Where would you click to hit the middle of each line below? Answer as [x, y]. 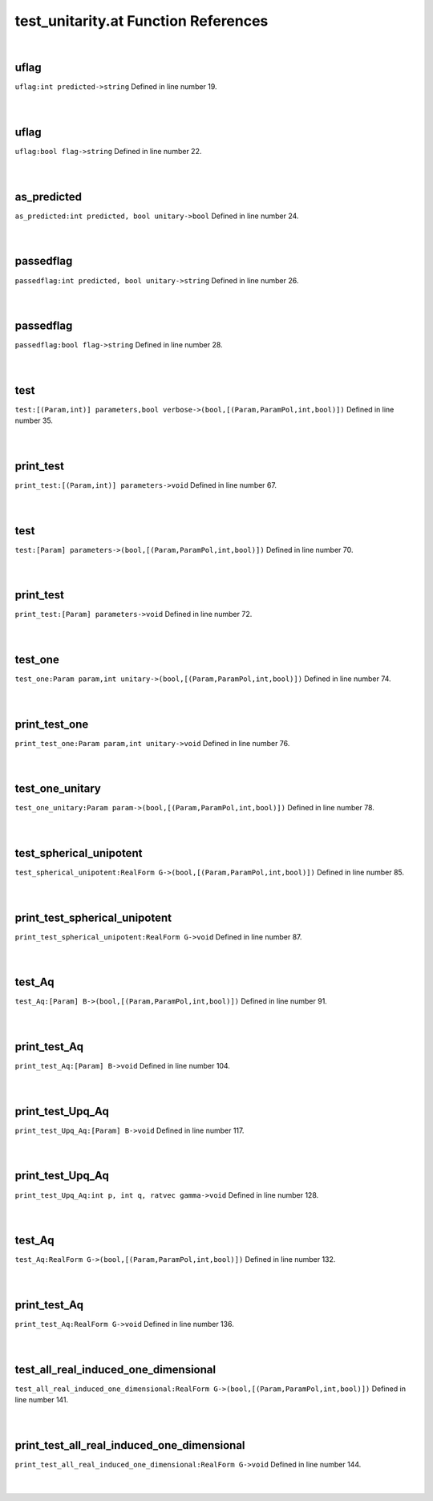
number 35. [34, 420]
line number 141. [42, 1399]
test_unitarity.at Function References [142, 21]
